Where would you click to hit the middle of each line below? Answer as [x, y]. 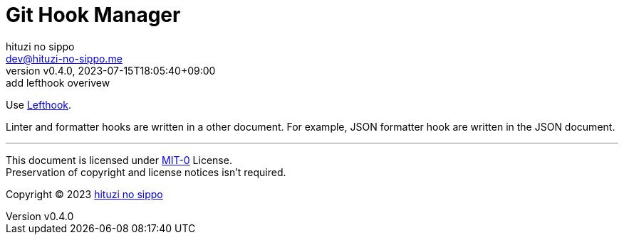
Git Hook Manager [93, 15]
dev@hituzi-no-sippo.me [64, 58]
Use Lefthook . [39, 104]
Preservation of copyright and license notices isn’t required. [146, 172]
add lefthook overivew [58, 82]
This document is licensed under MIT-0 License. [119, 160]
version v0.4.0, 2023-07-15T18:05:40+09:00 [111, 70]
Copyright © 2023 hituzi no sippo [84, 194]
